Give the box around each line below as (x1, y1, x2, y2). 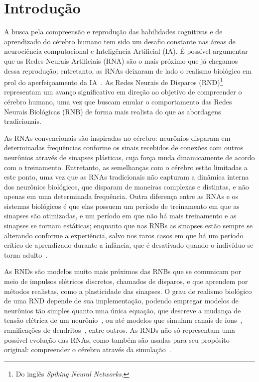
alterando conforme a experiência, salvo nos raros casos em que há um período (4, 230, 244, 240)
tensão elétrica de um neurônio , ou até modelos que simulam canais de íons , (4, 315, 243, 325)
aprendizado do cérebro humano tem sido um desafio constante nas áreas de (4, 36, 236, 46)
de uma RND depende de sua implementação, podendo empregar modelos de (4, 295, 239, 306)
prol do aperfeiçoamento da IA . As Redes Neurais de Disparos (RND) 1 (4, 76, 223, 87)
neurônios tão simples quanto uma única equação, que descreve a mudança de (4, 305, 241, 315)
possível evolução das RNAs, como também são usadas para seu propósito (4, 334, 230, 345)
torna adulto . (4, 249, 48, 260)
